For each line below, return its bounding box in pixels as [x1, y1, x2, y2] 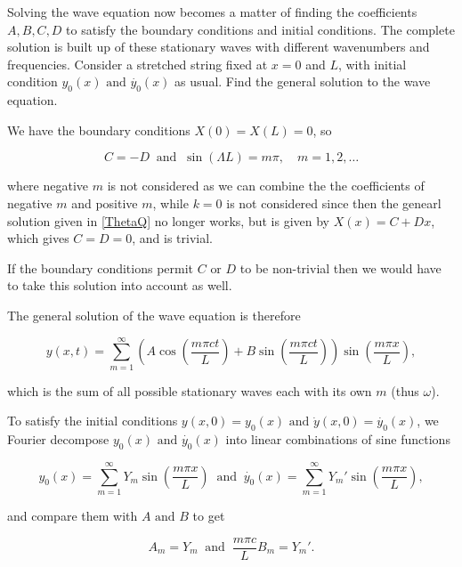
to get [192, 506, 225, 524]
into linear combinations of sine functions [225, 430, 450, 449]
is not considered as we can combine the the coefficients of [107, 176, 425, 195]
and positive [71, 193, 138, 212]
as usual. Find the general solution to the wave [174, 72, 431, 91]
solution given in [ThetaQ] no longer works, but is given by [7, 211, 330, 230]
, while [152, 193, 189, 212]
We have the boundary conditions [7, 120, 190, 139]
